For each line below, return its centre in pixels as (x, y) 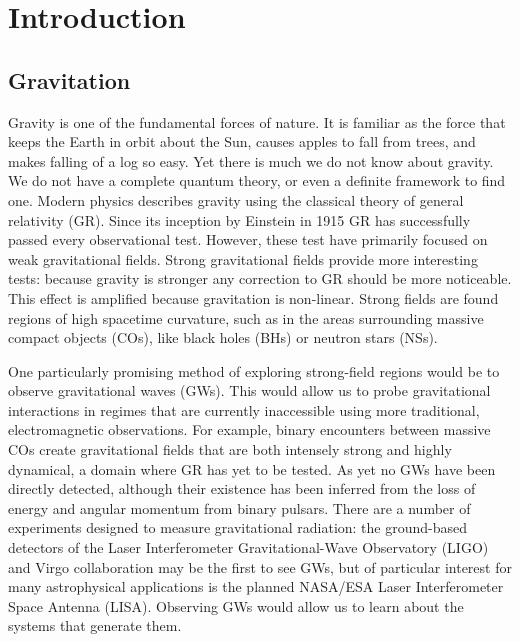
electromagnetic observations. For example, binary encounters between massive (249, 429)
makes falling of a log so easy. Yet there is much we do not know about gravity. (251, 160)
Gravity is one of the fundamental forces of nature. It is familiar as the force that (257, 121)
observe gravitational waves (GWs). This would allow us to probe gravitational (249, 390)
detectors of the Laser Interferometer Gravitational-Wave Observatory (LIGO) (248, 547)
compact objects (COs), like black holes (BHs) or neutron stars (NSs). (223, 337)
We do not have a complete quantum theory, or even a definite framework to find (257, 180)
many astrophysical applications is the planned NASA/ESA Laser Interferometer (256, 586)
